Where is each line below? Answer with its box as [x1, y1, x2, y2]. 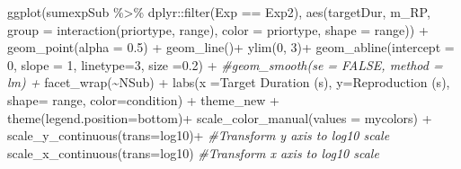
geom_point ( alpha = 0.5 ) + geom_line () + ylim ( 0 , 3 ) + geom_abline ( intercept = [7, 38, 455, 57]
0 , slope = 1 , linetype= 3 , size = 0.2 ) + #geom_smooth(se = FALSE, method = [7, 55, 443, 74]
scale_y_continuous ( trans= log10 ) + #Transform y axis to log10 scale [7, 126, 390, 145]
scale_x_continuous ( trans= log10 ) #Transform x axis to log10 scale [7, 143, 379, 162]
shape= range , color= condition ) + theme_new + [7, 90, 279, 109]
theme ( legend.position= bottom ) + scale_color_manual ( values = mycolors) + [7, 108, 432, 127]
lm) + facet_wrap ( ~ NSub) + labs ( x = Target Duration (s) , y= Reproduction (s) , [7, 73, 450, 92]
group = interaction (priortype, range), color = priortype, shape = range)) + [7, 20, 429, 39]
